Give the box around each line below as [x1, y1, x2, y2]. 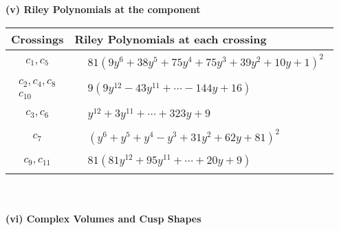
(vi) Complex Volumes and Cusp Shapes [6, 211, 201, 225]
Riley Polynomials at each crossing [74, 30, 267, 47]
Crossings [11, 30, 64, 47]
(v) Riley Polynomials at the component [6, 2, 201, 16]
